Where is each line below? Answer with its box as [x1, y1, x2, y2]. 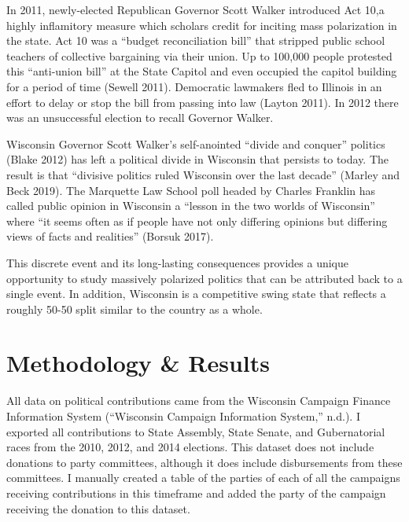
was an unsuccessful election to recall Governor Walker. [6, 109, 274, 126]
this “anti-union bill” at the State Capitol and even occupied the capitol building [6, 63, 397, 79]
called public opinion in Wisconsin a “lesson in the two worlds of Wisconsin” [6, 197, 375, 214]
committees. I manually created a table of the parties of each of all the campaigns [6, 469, 400, 486]
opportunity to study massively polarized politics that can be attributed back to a [6, 270, 403, 286]
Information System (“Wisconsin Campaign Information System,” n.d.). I [6, 408, 360, 424]
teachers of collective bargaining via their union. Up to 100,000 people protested [6, 47, 392, 64]
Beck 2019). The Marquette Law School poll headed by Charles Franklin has [6, 182, 376, 198]
